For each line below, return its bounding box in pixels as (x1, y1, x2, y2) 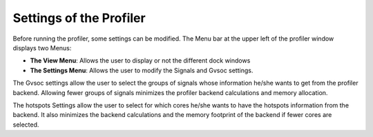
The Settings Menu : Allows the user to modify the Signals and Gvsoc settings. (30, 66, 254, 74)
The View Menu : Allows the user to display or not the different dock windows (30, 56, 251, 65)
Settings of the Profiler (12, 10, 146, 25)
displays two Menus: (12, 43, 72, 52)
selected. (12, 120, 39, 129)
